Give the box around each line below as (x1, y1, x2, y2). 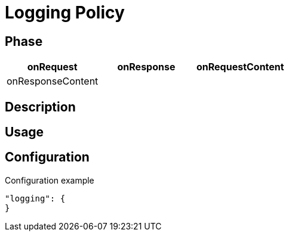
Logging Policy (5, 2, 125, 23)
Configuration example (5, 175, 94, 185)
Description (5, 99, 76, 114)
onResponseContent (7, 75, 99, 88)
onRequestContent (196, 61, 284, 73)
